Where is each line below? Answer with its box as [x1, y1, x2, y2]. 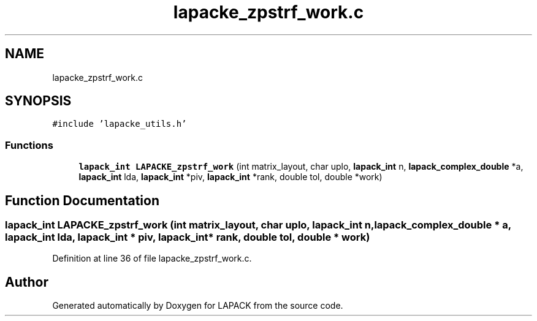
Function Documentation [5, 192, 159, 208]
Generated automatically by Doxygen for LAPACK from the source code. [52, 300, 343, 311]
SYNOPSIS [5, 93, 72, 109]
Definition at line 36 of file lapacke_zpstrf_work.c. [52, 253, 252, 264]
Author [5, 274, 48, 290]
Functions [5, 138, 53, 151]
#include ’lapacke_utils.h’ [52, 119, 187, 129]
